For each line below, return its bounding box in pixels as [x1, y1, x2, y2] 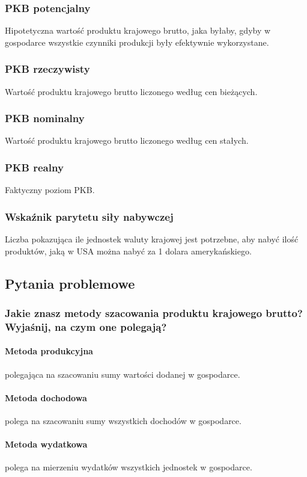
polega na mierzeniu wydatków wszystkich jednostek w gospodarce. [5, 461, 252, 473]
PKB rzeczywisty [5, 61, 90, 76]
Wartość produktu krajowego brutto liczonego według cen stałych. [5, 134, 249, 147]
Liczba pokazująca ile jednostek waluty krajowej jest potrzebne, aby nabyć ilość [5, 233, 299, 245]
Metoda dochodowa [5, 391, 87, 404]
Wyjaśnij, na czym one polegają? [5, 319, 167, 334]
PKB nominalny [5, 111, 85, 126]
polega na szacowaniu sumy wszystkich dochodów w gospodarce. [5, 414, 242, 426]
